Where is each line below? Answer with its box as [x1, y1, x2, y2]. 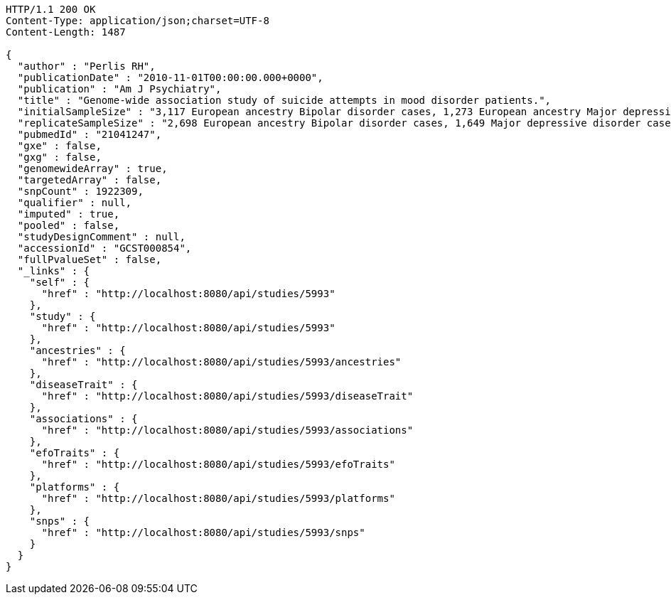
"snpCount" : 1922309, [17, 186, 144, 197]
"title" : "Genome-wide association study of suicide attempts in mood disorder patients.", [17, 95, 552, 106]
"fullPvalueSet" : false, [17, 254, 162, 265]
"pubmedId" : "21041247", [17, 129, 162, 140]
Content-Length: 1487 [6, 26, 126, 38]
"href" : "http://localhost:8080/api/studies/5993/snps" [41, 527, 365, 538]
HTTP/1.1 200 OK [6, 4, 96, 15]
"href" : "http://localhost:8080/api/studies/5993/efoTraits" [41, 459, 395, 470]
